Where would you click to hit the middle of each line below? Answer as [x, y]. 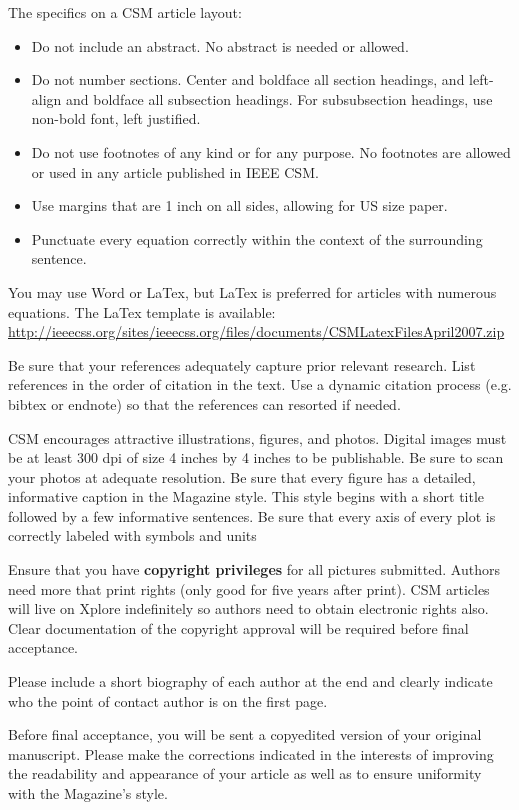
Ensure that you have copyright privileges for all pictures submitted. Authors [254, 569]
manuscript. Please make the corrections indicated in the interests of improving [251, 753]
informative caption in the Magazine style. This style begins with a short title [246, 496]
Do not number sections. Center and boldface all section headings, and [248, 79]
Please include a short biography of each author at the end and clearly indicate [250, 681]
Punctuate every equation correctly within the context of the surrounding [257, 238]
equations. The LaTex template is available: [142, 311]
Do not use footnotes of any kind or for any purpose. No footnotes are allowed [271, 151]
